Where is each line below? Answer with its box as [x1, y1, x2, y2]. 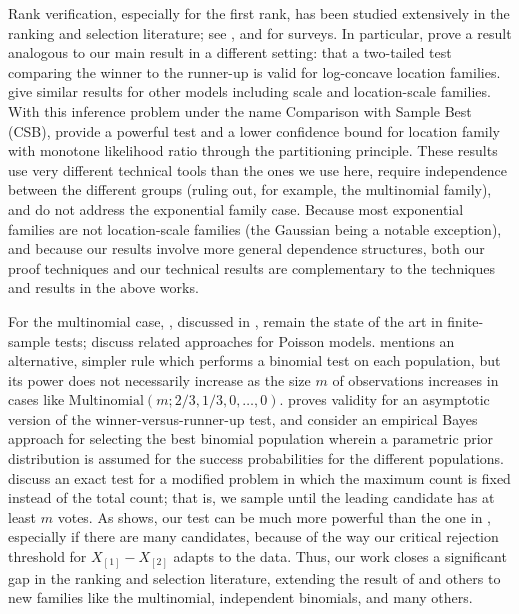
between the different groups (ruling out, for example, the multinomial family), [8, 179, 492, 200]
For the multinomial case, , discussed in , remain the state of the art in [8, 310, 443, 331]
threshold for [8, 546, 87, 567]
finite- [447, 310, 484, 331]
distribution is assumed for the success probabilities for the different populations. [8, 448, 504, 469]
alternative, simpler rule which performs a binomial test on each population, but [8, 350, 501, 371]
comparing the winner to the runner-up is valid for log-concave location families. [8, 61, 501, 82]
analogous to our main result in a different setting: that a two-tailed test [8, 42, 452, 63]
